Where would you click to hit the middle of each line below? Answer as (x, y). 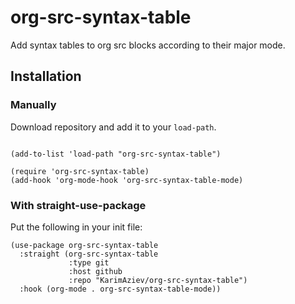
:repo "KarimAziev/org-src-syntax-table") (158, 280)
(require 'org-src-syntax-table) (80, 171)
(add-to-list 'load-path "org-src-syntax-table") (116, 154)
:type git (89, 262)
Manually (33, 105)
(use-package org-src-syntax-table (84, 245)
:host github (95, 271)
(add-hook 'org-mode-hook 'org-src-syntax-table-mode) (127, 180)
